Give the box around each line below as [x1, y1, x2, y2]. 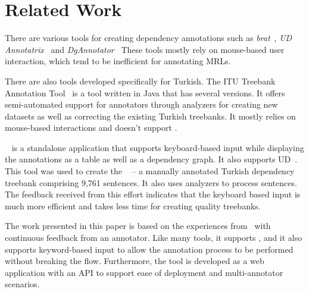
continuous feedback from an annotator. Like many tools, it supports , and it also [5, 231, 302, 244]
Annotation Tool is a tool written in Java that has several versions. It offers [5, 86, 285, 99]
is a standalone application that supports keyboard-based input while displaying [11, 141, 304, 153]
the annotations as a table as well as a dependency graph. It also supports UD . [5, 153, 298, 165]
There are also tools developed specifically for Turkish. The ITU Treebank [5, 74, 276, 87]
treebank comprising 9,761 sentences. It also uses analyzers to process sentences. [5, 176, 297, 189]
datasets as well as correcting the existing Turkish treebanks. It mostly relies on [5, 109, 296, 122]
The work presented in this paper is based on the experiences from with [5, 219, 271, 232]
